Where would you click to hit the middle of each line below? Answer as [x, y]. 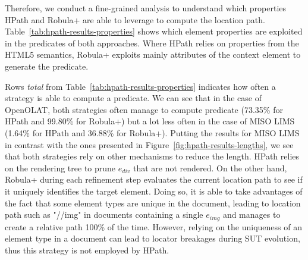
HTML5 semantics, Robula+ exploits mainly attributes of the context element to [153, 54]
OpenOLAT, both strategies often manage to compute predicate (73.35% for [144, 109]
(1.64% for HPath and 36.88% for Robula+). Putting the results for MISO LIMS [152, 132]
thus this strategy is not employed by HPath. [87, 250]
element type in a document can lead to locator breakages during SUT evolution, [153, 238]
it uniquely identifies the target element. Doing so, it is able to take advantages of [154, 191]
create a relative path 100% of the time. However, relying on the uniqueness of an [153, 226]
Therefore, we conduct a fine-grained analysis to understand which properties [146, 8]
